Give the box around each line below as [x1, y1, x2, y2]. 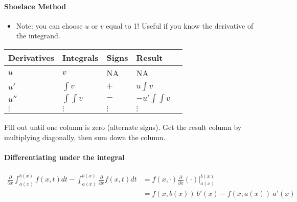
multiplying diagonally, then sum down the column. [4, 131, 166, 142]
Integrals [62, 51, 99, 63]
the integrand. [16, 30, 60, 41]
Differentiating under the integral [4, 151, 125, 162]
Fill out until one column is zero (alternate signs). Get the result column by [4, 121, 242, 132]
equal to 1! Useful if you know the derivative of [106, 20, 254, 31]
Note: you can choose [16, 20, 83, 31]
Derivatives [8, 51, 55, 63]
